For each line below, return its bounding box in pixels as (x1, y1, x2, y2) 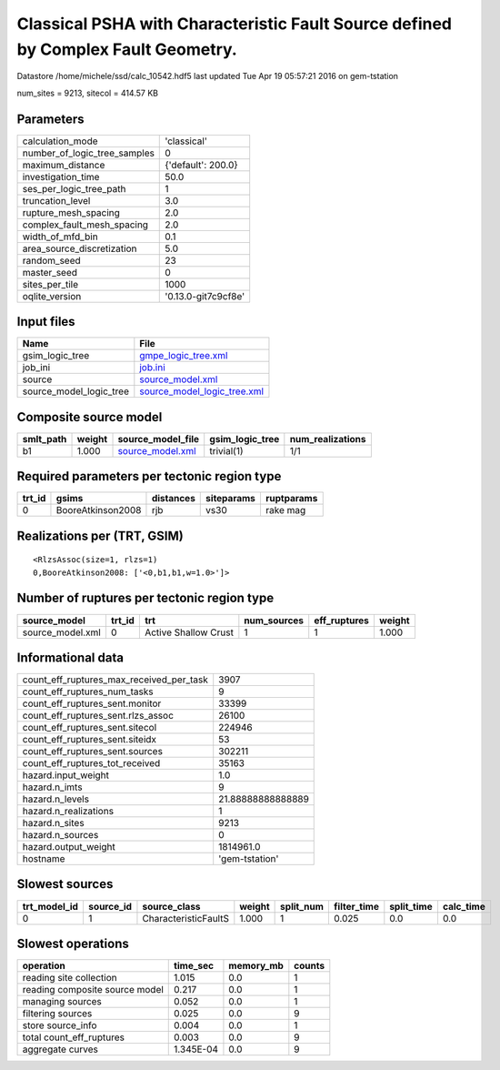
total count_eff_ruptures (22, 1031, 125, 1044)
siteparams (205, 492, 256, 505)
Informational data (16, 650, 125, 665)
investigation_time (22, 170, 100, 183)
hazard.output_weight (22, 841, 115, 853)
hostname (22, 853, 65, 865)
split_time (389, 900, 433, 913)
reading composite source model (22, 984, 164, 996)
